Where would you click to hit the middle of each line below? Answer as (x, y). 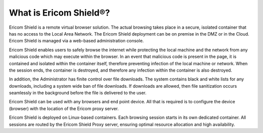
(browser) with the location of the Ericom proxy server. (64, 108)
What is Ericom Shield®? (59, 13)
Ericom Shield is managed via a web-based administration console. (76, 41)
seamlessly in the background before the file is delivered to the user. (78, 93)
